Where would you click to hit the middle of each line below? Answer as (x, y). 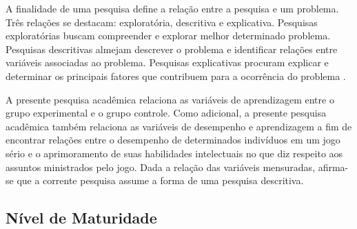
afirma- (333, 167)
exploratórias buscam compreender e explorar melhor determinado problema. (168, 36)
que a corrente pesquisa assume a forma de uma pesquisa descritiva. (160, 180)
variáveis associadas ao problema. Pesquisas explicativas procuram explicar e (167, 62)
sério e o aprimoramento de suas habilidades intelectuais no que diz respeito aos (174, 153)
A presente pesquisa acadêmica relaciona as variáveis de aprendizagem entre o (170, 99)
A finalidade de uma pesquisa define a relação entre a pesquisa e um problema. (172, 8)
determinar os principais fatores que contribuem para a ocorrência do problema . (176, 76)
